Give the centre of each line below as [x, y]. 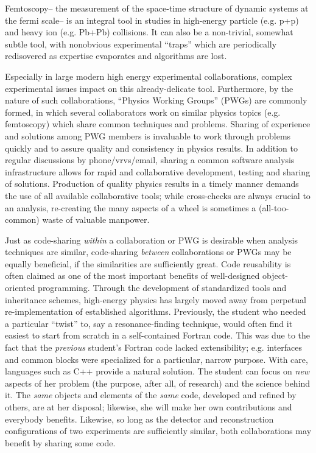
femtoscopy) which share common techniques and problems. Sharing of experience [158, 124]
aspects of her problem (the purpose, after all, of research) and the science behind [158, 383]
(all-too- [274, 207]
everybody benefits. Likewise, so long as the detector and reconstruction [139, 419]
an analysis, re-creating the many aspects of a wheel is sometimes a [131, 207]
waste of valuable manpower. [96, 219]
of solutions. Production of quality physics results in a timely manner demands [152, 184]
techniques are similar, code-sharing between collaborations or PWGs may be [148, 252]
